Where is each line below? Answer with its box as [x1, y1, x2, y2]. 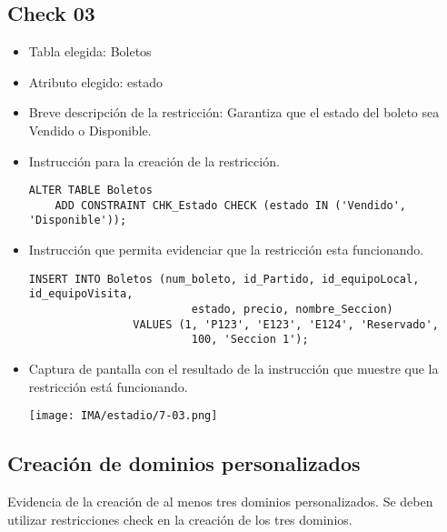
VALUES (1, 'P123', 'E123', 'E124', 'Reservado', [133, 317, 439, 331]
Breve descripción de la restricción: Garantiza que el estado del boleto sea [28, 103, 440, 122]
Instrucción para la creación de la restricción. [28, 151, 280, 170]
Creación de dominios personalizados [7, 449, 361, 477]
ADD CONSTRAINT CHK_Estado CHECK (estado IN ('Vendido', [55, 198, 407, 212]
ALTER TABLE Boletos [28, 184, 153, 197]
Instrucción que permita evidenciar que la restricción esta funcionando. [28, 240, 424, 259]
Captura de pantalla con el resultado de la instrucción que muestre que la [28, 359, 439, 378]
